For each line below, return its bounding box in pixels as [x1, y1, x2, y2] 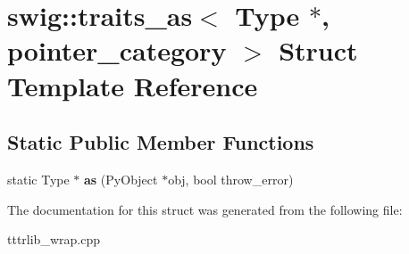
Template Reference [7, 67, 258, 103]
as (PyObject [84, 169, 158, 188]
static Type [7, 169, 70, 188]
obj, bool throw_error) [168, 169, 294, 188]
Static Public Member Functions [7, 128, 314, 156]
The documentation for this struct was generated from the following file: [7, 200, 403, 218]
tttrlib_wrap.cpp [7, 230, 100, 249]
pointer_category [7, 32, 227, 69]
